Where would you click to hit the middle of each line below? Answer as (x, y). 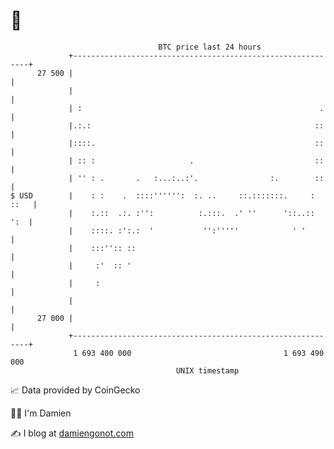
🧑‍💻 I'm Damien (41, 413)
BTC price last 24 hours (210, 47)
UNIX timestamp (207, 370)
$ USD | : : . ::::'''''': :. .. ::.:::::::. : (162, 195)
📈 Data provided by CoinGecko (75, 390)
